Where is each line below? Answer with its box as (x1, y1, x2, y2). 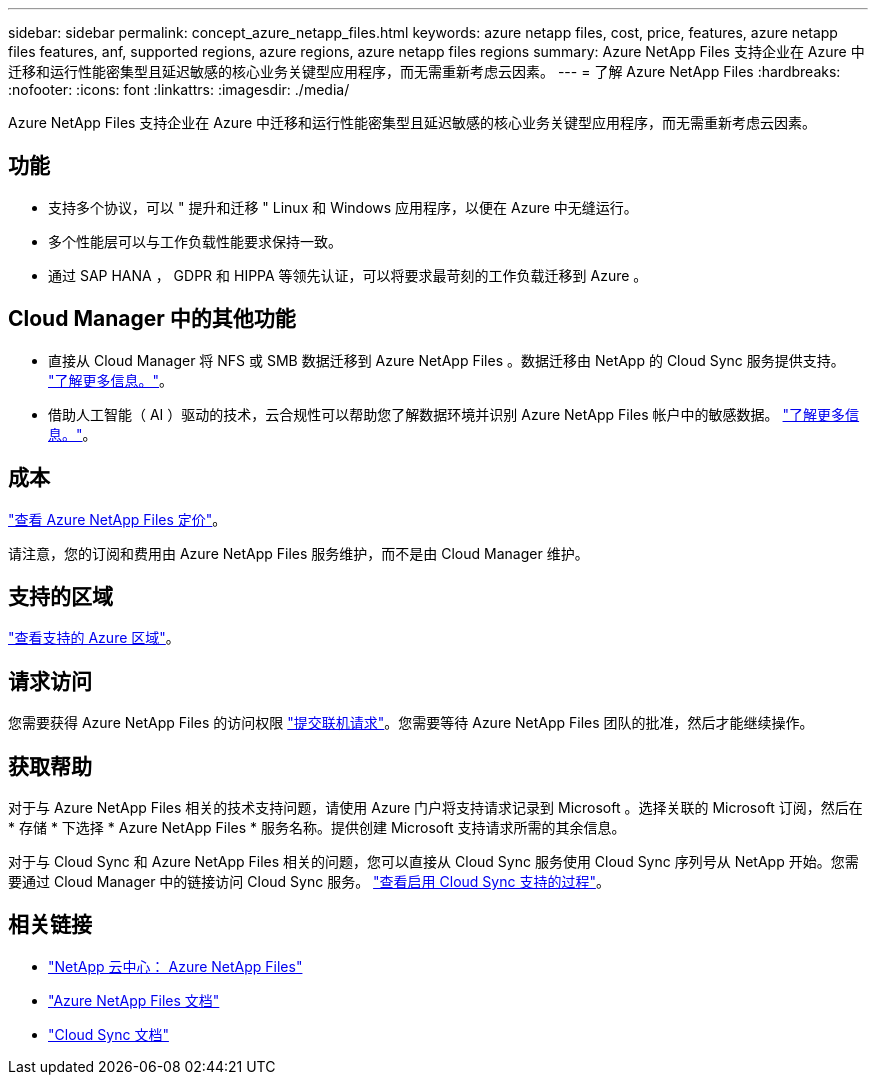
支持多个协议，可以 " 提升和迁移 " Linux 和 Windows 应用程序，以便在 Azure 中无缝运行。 (48, 198, 638, 216)
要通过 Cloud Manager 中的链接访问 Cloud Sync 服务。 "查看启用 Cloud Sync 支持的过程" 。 (8, 873, 610, 891)
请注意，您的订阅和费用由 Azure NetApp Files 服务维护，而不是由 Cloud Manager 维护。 (8, 544, 589, 562)
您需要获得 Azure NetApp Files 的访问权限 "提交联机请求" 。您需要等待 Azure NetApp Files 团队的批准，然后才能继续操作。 (8, 714, 814, 732)
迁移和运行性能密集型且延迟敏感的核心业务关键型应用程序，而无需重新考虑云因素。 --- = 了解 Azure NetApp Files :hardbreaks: (8, 63, 841, 80)
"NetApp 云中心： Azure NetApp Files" (48, 957, 303, 975)
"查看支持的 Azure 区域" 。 (8, 629, 180, 647)
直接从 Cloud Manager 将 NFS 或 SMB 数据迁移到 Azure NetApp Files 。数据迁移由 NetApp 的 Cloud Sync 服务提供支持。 (48, 351, 845, 369)
